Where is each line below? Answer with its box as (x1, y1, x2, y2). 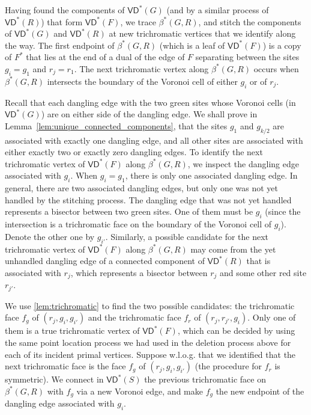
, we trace (120, 15, 156, 28)
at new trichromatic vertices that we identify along (109, 27, 296, 40)
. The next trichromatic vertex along (74, 62, 209, 75)
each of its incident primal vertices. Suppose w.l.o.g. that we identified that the (5, 348, 296, 360)
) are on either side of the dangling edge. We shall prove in (41, 108, 258, 120)
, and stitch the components (198, 15, 301, 28)
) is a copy (262, 38, 301, 51)
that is (246, 254, 271, 267)
